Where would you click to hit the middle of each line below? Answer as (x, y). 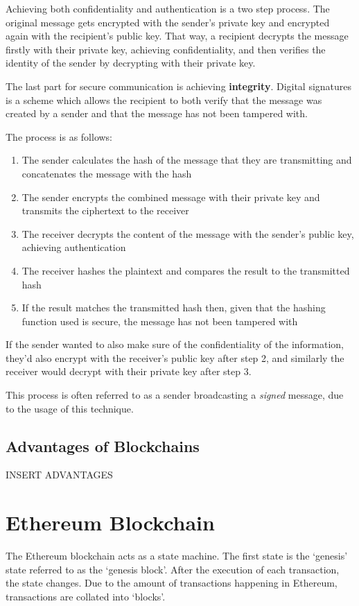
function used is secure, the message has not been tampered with (160, 321)
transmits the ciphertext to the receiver (105, 210)
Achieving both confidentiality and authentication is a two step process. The (168, 8)
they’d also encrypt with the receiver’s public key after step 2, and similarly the (175, 357)
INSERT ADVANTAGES (59, 475)
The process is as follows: (59, 136)
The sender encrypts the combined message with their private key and (171, 197)
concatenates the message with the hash (107, 173)
